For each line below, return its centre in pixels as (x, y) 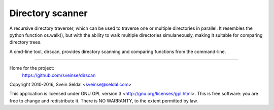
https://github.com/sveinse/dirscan (59, 75)
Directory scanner (48, 13)
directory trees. (25, 42)
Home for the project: (32, 68)
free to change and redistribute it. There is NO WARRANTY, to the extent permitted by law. (104, 100)
